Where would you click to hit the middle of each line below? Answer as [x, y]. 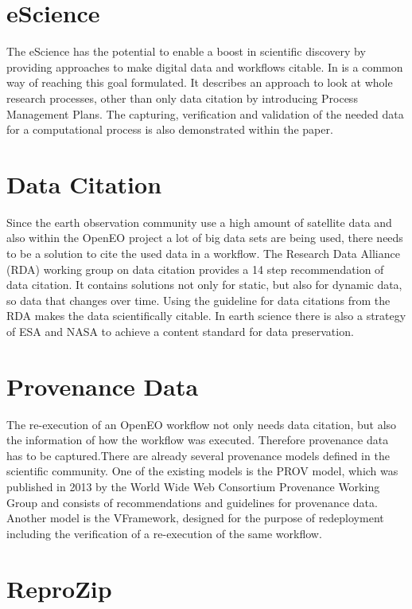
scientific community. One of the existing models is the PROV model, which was [202, 471]
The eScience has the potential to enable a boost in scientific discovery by [186, 51]
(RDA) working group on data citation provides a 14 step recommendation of [195, 269]
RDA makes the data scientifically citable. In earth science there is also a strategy [206, 316]
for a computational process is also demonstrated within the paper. [170, 129]
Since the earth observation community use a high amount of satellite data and [199, 222]
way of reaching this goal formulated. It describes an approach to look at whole [200, 82]
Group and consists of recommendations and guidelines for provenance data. [192, 502]
